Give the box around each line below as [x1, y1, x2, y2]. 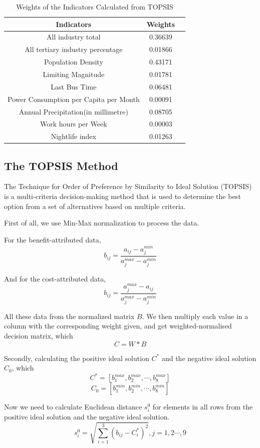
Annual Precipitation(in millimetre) [19, 106, 128, 116]
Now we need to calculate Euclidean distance [4, 401, 142, 412]
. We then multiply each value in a [142, 310, 248, 321]
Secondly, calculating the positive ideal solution [4, 352, 149, 363]
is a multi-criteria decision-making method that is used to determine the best [4, 191, 241, 201]
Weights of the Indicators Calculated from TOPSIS [16, 1, 173, 11]
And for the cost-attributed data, [4, 273, 106, 283]
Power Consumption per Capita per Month [8, 93, 140, 104]
